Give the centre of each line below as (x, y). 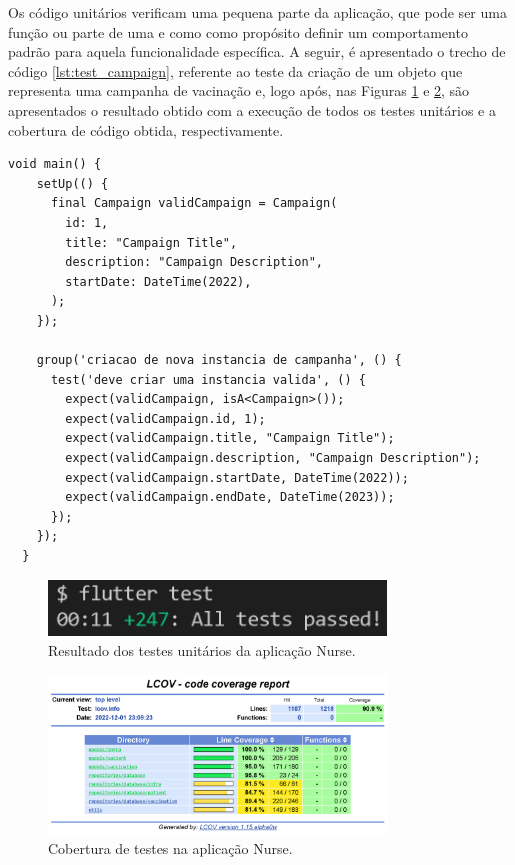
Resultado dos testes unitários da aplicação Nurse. (202, 649)
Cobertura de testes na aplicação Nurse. (170, 848)
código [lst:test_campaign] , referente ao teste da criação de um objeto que (235, 70)
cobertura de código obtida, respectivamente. (146, 129)
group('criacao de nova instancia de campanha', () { (219, 360)
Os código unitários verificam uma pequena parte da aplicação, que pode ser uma (257, 12)
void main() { (55, 164)
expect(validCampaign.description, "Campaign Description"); (273, 458)
